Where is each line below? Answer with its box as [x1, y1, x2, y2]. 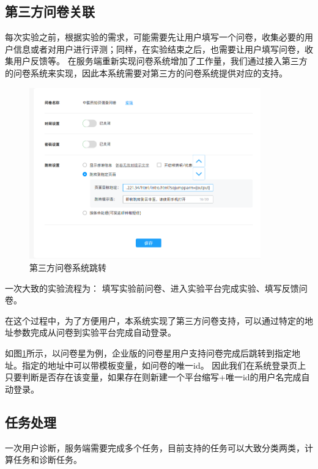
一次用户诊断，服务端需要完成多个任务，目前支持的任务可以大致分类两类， [5, 441, 305, 454]
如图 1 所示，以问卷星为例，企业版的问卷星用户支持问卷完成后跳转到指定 [5, 346, 292, 359]
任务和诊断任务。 [13, 453, 82, 466]
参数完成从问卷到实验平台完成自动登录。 [13, 326, 176, 339]
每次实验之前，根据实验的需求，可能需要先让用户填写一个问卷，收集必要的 [5, 31, 305, 43]
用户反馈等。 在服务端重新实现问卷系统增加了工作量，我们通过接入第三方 [13, 54, 308, 67]
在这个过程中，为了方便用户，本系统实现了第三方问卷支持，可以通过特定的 [5, 314, 305, 327]
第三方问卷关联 [5, 2, 95, 21]
